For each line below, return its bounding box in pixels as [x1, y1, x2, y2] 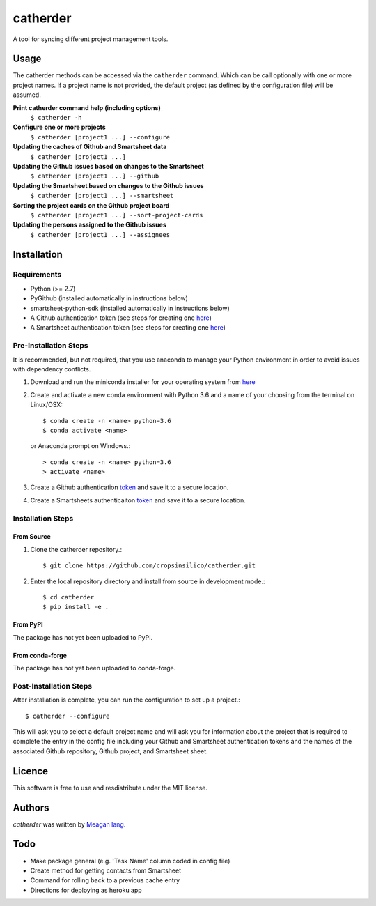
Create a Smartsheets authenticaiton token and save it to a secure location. [30, 496, 246, 505]
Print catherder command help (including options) [13, 103, 162, 112]
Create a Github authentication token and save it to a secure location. [30, 483, 229, 491]
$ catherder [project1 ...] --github [30, 172, 159, 181]
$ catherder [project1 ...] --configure [30, 133, 171, 141]
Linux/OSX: [30, 401, 63, 409]
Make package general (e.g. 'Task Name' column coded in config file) [30, 857, 230, 865]
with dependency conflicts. [13, 364, 91, 373]
